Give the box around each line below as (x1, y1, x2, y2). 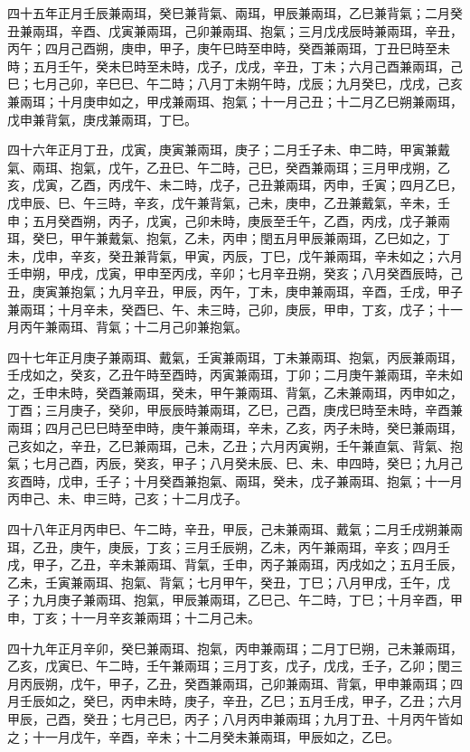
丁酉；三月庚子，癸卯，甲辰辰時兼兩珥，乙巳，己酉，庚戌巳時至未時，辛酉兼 (7, 400, 463, 419)
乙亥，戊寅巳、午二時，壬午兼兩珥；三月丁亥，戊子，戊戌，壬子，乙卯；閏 (7, 656, 450, 675)
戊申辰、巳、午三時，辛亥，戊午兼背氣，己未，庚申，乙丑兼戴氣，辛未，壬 (7, 193, 450, 211)
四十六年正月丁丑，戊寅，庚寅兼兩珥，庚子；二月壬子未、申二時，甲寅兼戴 (7, 140, 450, 159)
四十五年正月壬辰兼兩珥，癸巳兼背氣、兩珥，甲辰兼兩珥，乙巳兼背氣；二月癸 (7, 4, 463, 22)
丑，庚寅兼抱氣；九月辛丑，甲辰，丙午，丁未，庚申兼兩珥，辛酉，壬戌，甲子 (7, 281, 463, 300)
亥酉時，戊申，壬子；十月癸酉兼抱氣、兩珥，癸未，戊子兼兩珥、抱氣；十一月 (7, 471, 463, 490)
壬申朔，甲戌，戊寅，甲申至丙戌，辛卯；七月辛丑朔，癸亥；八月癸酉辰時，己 (7, 264, 463, 283)
